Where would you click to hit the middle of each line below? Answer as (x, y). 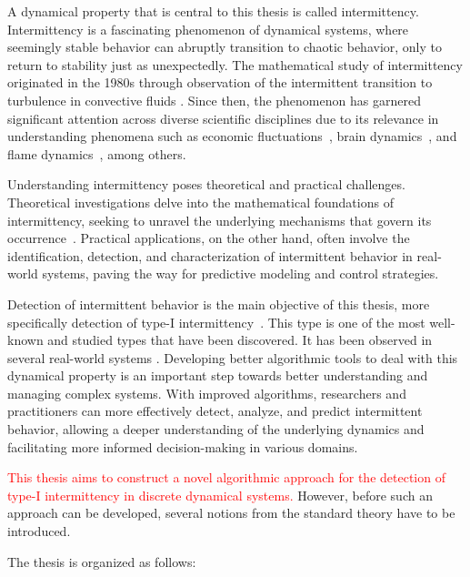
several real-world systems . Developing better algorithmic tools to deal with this (233, 357)
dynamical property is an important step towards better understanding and (218, 375)
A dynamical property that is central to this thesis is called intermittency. (213, 11)
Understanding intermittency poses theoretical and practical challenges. (206, 184)
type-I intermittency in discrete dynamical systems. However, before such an (220, 495)
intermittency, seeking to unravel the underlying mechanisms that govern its (220, 220)
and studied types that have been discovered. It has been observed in (240, 340)
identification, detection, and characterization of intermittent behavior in (210, 255)
